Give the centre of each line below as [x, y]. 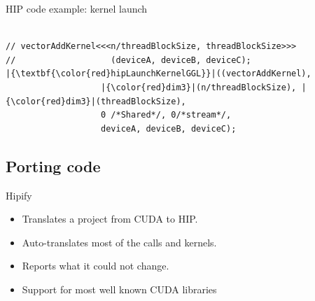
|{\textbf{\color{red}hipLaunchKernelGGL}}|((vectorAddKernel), [159, 74]
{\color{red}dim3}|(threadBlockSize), [96, 101]
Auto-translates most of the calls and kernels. [119, 242]
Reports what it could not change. [96, 266]
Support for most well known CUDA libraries [119, 289]
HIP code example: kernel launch [77, 8]
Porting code [53, 166]
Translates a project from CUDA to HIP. [110, 219]
